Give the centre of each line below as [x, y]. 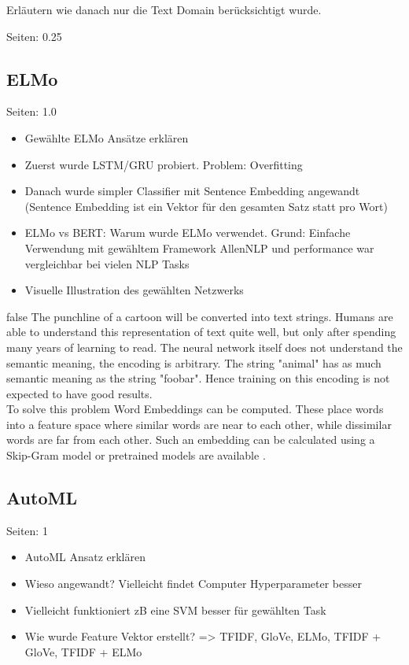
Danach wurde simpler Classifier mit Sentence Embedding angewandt [192, 191]
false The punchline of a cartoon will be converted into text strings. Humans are [200, 316]
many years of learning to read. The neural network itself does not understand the [204, 347]
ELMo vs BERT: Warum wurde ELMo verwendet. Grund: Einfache [188, 233]
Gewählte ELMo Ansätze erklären [107, 137]
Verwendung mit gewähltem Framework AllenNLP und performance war [199, 248]
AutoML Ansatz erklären [85, 557]
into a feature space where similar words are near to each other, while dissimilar [199, 424]
